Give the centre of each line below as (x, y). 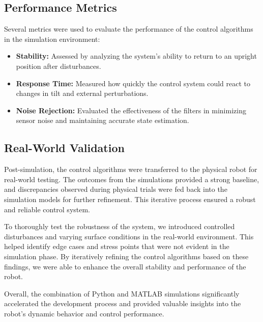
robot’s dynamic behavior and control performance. (84, 313)
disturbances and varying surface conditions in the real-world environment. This (129, 236)
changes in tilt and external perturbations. (82, 93)
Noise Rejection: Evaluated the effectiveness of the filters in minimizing (131, 110)
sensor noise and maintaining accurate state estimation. (103, 120)
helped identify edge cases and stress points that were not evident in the (117, 246)
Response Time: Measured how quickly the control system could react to (133, 83)
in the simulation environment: (52, 39)
